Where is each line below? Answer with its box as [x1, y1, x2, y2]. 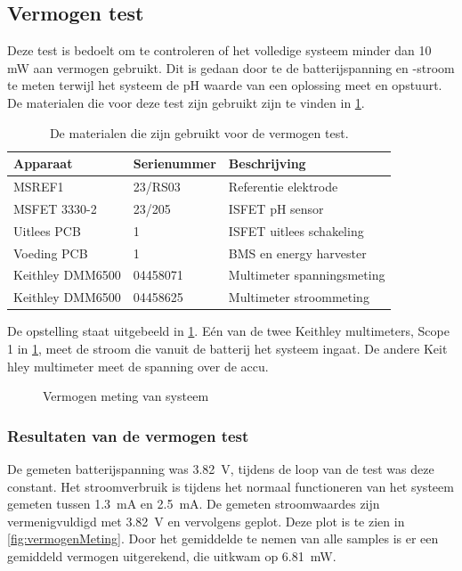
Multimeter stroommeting [228, 288, 369, 306]
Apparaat [13, 154, 73, 173]
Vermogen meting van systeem [43, 387, 209, 405]
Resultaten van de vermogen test [7, 424, 249, 446]
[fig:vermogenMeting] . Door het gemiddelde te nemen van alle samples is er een [7, 529, 439, 548]
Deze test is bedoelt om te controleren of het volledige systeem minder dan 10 [7, 41, 432, 60]
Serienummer [133, 154, 216, 173]
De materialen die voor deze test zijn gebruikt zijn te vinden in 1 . [7, 93, 365, 111]
